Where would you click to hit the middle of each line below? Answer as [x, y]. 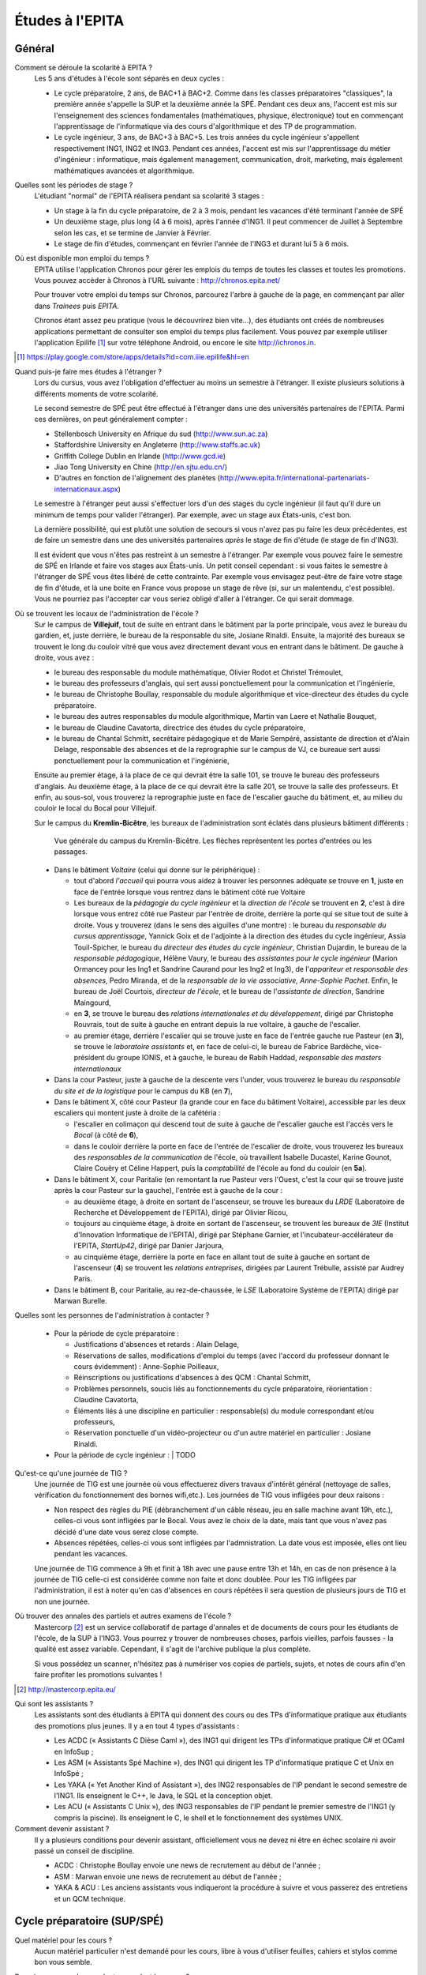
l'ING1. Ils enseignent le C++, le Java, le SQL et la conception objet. [163, 1796]
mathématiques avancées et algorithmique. [124, 171]
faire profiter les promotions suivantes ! [98, 1675]
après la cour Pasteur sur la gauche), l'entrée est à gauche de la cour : [168, 1191]
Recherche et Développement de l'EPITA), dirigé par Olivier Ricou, [181, 1212]
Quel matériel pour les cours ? [64, 1940]
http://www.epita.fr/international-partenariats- [295, 478]
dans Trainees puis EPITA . [77, 306]
